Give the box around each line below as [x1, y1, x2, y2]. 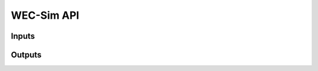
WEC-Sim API [11, 9, 79, 22]
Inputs [11, 31, 35, 41]
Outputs [11, 50, 42, 60]
